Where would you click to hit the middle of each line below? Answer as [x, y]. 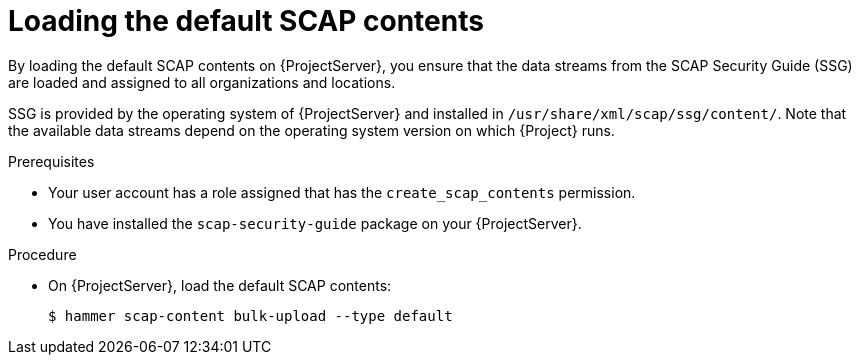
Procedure [42, 254]
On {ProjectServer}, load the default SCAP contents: [220, 285]
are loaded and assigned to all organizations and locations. [202, 82]
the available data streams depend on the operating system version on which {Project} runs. [311, 130]
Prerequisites [51, 161]
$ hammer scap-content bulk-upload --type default [250, 315]
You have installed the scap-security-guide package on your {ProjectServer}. [315, 223]
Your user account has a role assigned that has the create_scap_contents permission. [342, 192]
